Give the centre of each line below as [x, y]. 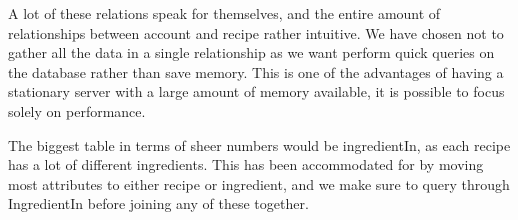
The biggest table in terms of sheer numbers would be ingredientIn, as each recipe [259, 144]
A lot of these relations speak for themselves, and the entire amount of [224, 13]
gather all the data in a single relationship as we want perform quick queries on [251, 52]
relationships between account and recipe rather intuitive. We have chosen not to [256, 32]
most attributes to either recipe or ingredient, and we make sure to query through [259, 183]
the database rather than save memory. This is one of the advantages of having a [256, 71]
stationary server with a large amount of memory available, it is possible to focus [256, 91]
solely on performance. [77, 110]
